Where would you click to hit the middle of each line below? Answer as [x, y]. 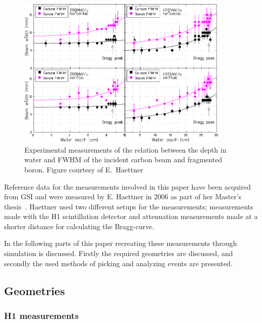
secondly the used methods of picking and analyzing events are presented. [118, 263]
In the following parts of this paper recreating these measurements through [121, 243]
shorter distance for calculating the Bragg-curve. [79, 226]
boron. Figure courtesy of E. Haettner [84, 169]
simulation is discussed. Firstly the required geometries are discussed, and [119, 253]
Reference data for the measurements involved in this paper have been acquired [127, 186]
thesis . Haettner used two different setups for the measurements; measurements [129, 206]
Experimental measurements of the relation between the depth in [125, 149]
